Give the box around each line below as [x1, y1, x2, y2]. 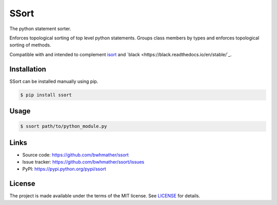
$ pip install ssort [20, 92, 72, 98]
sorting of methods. [9, 42, 51, 48]
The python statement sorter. [9, 26, 71, 32]
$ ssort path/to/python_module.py [20, 123, 107, 129]
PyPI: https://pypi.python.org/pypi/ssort [22, 166, 106, 172]
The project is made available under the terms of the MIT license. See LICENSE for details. [9, 193, 201, 199]
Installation [9, 64, 46, 74]
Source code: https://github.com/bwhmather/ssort [22, 151, 129, 158]
